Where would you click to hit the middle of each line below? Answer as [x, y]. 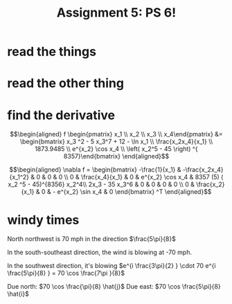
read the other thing [66, 83]
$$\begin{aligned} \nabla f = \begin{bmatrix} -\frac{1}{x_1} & [95, 170]
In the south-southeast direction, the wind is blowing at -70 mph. [100, 252]
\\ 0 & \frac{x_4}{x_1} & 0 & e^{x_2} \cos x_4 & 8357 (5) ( [144, 177]
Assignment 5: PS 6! [116, 13]
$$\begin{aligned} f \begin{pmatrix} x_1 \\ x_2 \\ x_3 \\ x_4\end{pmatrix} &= [116, 134]
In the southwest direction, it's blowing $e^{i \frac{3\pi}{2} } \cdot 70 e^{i [111, 266]
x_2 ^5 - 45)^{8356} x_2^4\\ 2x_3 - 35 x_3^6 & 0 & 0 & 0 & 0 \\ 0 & [101, 184]
